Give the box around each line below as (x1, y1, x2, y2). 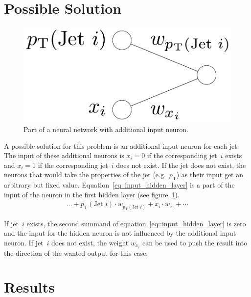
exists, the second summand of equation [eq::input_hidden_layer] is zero (26, 218, 246, 228)
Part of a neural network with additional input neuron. (23, 124, 188, 135)
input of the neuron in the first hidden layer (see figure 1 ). (4, 189, 180, 199)
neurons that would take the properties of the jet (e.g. (4, 169, 166, 180)
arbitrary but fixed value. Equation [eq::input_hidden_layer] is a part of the (4, 180, 235, 190)
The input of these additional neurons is (4, 150, 124, 161)
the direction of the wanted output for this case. (4, 247, 148, 258)
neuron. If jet (4, 237, 44, 247)
